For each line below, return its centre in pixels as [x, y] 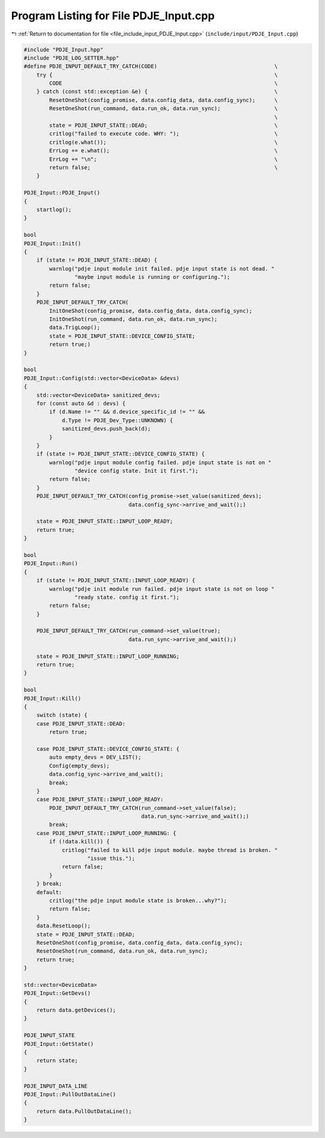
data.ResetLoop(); [63, 926]
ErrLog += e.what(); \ [163, 151]
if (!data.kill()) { [79, 842]
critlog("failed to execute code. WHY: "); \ [163, 134]
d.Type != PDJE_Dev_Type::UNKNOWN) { [117, 420]
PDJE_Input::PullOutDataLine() [70, 1094]
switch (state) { [62, 715]
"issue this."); [111, 859]
